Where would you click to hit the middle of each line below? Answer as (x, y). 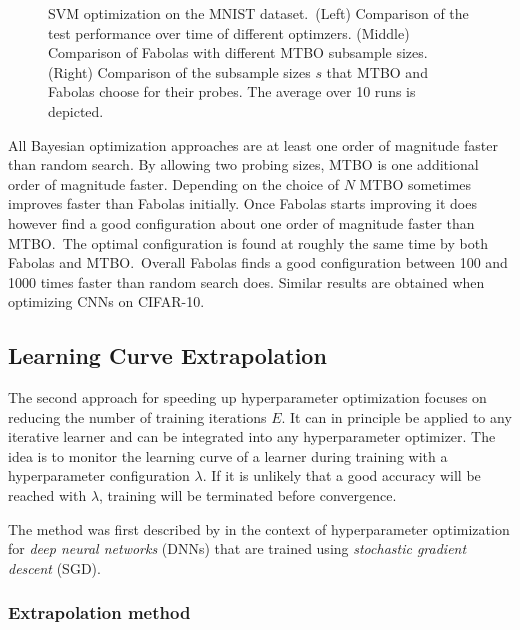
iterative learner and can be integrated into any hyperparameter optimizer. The (252, 436)
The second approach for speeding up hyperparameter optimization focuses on (247, 397)
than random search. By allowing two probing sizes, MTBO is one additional (243, 164)
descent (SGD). (54, 567)
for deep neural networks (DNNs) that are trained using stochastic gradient (237, 548)
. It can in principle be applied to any (396, 416)
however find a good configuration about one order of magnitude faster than (241, 222)
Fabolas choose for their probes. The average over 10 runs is (232, 91)
